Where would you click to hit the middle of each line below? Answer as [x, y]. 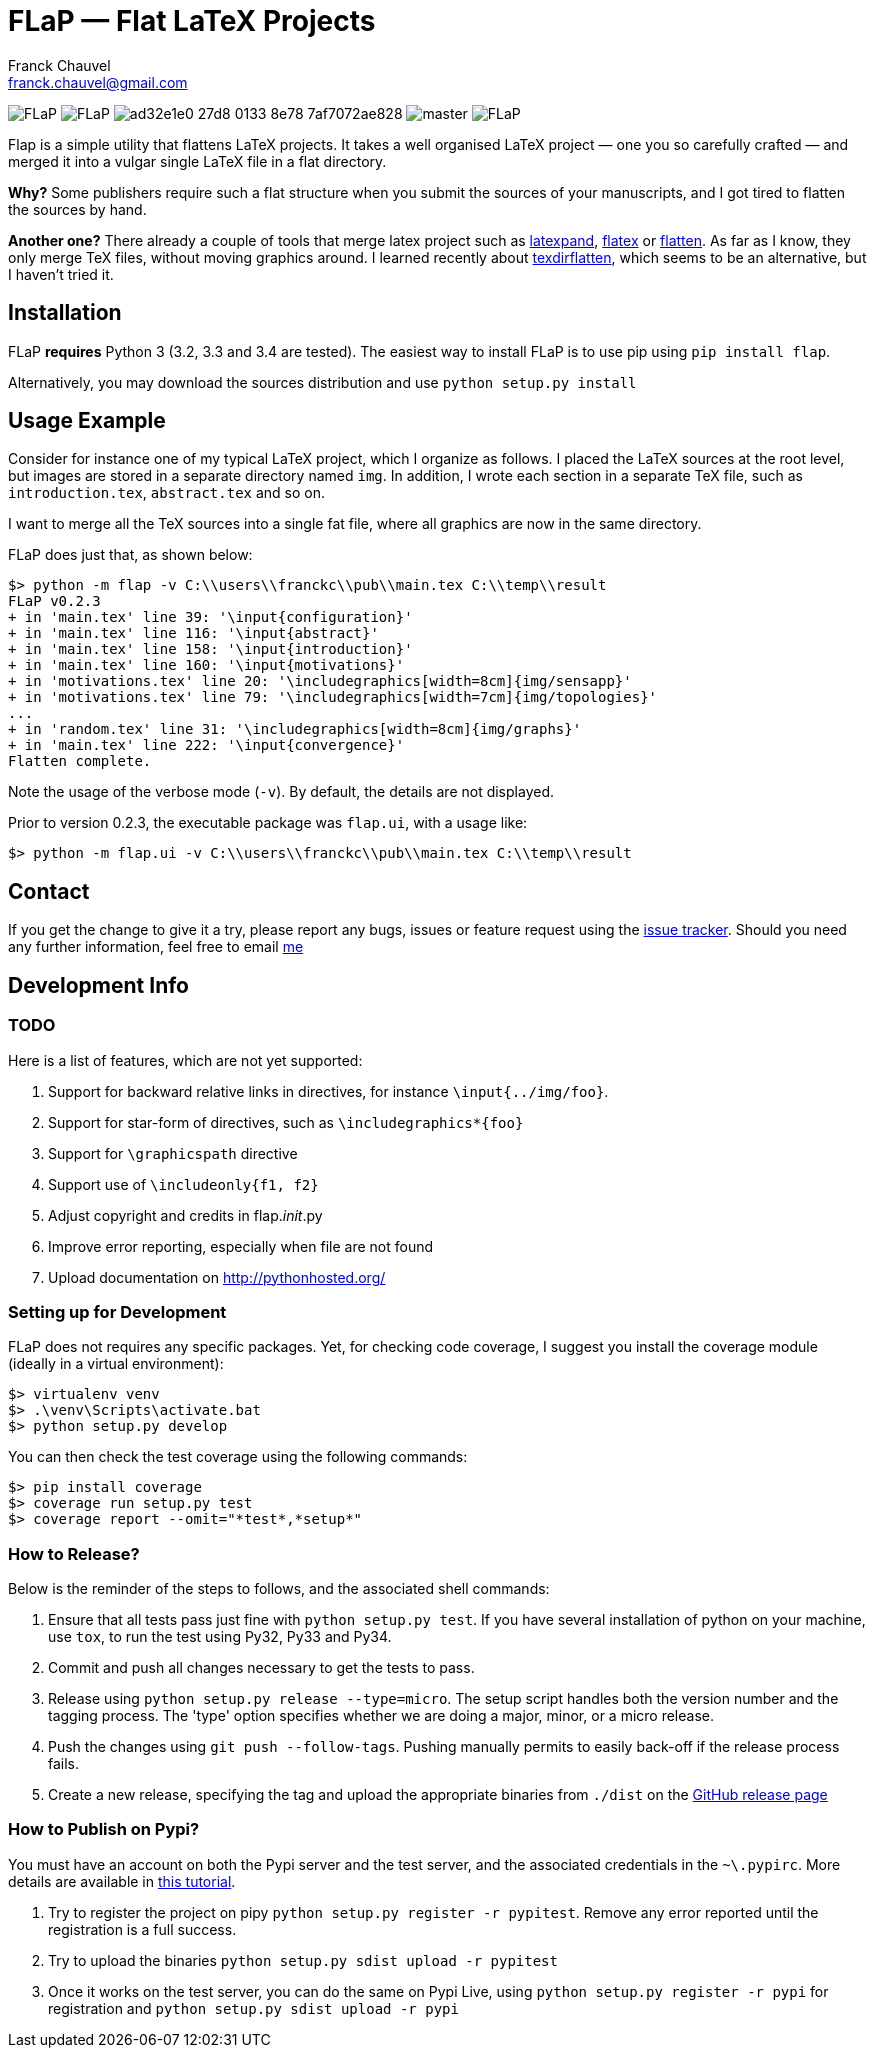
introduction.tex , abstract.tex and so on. [167, 493]
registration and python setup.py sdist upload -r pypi [253, 2008]
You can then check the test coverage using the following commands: [238, 1457]
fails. [64, 1763]
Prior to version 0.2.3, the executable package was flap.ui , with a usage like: [268, 823]
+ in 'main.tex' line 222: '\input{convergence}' [206, 745]
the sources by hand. [77, 209]
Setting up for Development [117, 1311]
